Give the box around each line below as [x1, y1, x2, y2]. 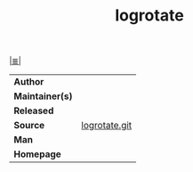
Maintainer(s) [13, 90, 73, 102]
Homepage [13, 148, 62, 160]
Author [13, 76, 44, 88]
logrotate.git [81, 119, 133, 132]
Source [13, 119, 45, 132]
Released [13, 104, 54, 117]
